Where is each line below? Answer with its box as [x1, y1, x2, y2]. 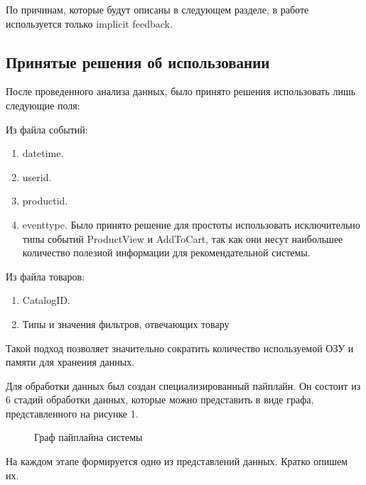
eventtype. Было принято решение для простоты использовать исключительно [22, 217, 360, 231]
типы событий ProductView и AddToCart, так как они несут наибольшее [22, 231, 343, 246]
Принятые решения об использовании [6, 50, 270, 72]
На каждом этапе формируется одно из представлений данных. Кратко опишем [6, 454, 348, 469]
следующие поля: [6, 97, 80, 112]
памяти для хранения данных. [6, 354, 135, 369]
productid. [22, 193, 68, 208]
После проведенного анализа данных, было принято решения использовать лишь [6, 84, 356, 99]
